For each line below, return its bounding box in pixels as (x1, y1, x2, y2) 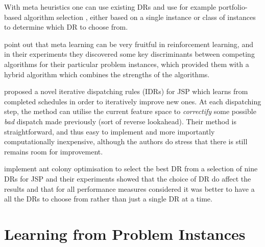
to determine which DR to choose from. (4, 21, 128, 32)
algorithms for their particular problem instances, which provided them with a (4, 58, 249, 69)
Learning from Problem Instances (4, 223, 246, 244)
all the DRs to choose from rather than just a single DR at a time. (4, 193, 212, 204)
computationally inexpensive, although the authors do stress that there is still (4, 136, 248, 147)
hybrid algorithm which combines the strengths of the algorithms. (4, 69, 210, 79)
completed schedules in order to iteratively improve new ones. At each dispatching (4, 96, 261, 106)
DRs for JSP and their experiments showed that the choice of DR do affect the (4, 173, 251, 184)
